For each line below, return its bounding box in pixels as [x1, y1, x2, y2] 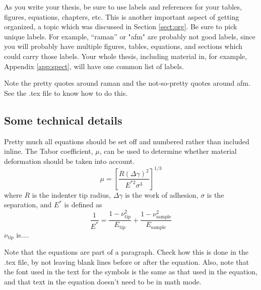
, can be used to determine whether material [99, 146, 237, 156]
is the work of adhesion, [125, 189, 199, 200]
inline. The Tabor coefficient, [4, 146, 93, 156]
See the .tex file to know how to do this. [4, 87, 128, 98]
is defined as [64, 199, 102, 210]
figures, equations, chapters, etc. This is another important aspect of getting [4, 11, 239, 22]
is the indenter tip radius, [32, 189, 111, 200]
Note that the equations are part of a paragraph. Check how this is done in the [4, 247, 248, 257]
